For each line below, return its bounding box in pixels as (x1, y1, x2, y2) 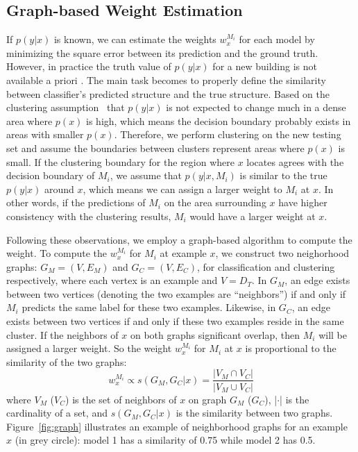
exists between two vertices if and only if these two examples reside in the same (6, 314, 344, 328)
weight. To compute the (6, 246, 108, 260)
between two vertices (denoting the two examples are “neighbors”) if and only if (6, 286, 346, 301)
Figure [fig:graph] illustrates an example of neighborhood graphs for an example (6, 419, 348, 433)
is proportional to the (245, 341, 336, 355)
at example (160, 246, 207, 260)
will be (318, 327, 348, 342)
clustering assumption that (6, 100, 125, 115)
